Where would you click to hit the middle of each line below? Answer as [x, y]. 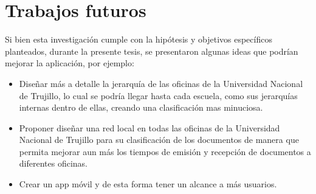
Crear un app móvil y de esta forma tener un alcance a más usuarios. [148, 184]
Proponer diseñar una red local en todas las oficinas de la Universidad [149, 127]
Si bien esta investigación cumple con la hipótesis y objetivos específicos [139, 39]
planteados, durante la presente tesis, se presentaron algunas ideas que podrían [152, 51]
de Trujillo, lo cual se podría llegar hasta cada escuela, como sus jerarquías [158, 95]
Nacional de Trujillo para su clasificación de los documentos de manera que [159, 140]
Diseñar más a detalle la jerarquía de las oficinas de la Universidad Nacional [161, 83]
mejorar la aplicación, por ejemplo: [70, 63]
